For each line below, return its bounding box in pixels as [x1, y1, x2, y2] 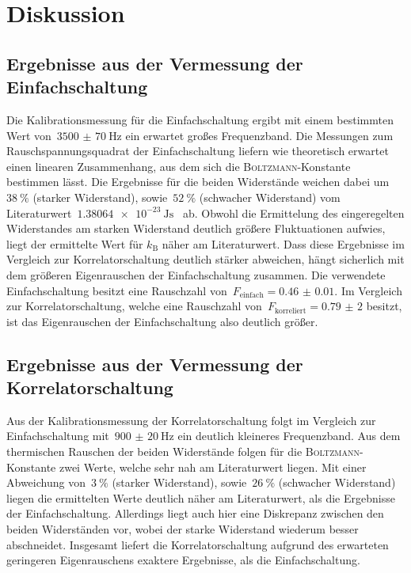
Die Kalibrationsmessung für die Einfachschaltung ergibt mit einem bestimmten [6, 111, 394, 127]
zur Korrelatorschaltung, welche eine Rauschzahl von [6, 298, 262, 314]
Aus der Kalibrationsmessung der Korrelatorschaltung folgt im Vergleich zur [6, 412, 376, 428]
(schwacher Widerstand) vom [199, 188, 341, 205]
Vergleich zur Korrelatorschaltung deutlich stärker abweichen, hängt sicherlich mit [6, 251, 405, 268]
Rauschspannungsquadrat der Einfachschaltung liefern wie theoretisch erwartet [6, 142, 389, 159]
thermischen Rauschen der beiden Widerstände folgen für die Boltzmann [6, 443, 360, 460]
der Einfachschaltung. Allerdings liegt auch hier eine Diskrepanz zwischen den [6, 505, 384, 522]
